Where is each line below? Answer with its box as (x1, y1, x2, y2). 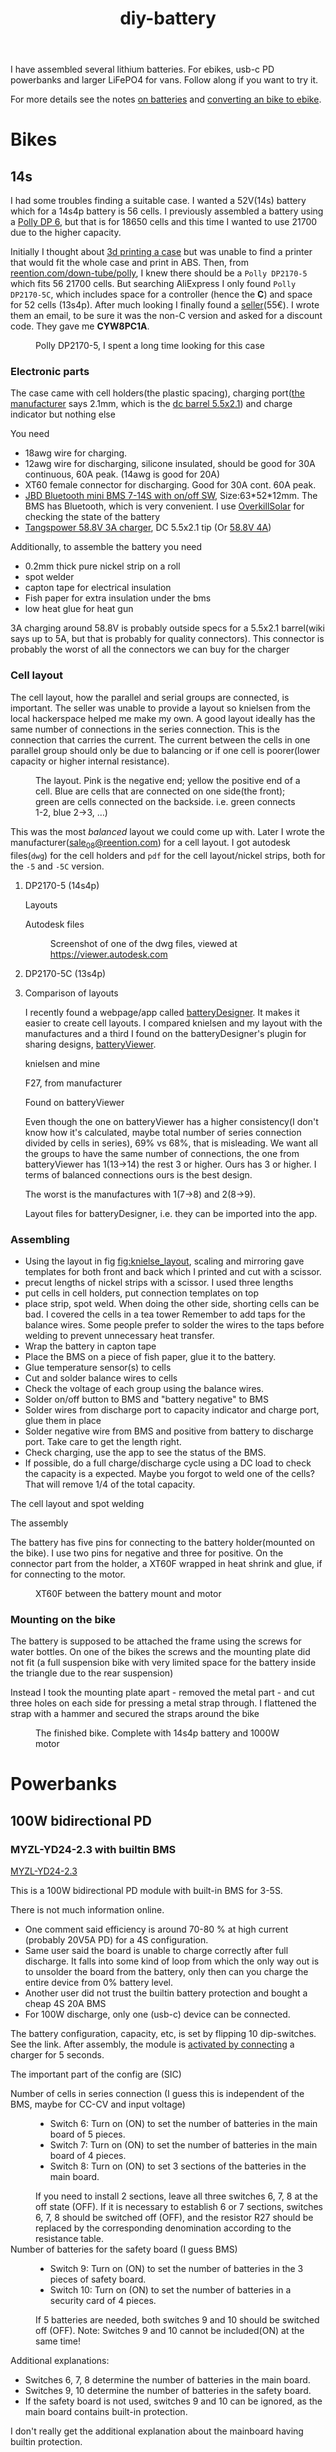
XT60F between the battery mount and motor (35, 1587, 222, 1599)
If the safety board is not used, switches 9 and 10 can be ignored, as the (24, 2395, 323, 2407)
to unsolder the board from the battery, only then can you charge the (24, 1966, 309, 1978)
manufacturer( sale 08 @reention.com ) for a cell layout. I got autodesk (10, 836, 291, 851)
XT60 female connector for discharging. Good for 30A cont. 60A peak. (24, 479, 317, 491)
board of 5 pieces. (49, 2128, 126, 2141)
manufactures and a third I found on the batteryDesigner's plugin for (24, 1027, 307, 1039)
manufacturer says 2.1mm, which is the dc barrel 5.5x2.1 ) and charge (10, 398, 293, 410)
